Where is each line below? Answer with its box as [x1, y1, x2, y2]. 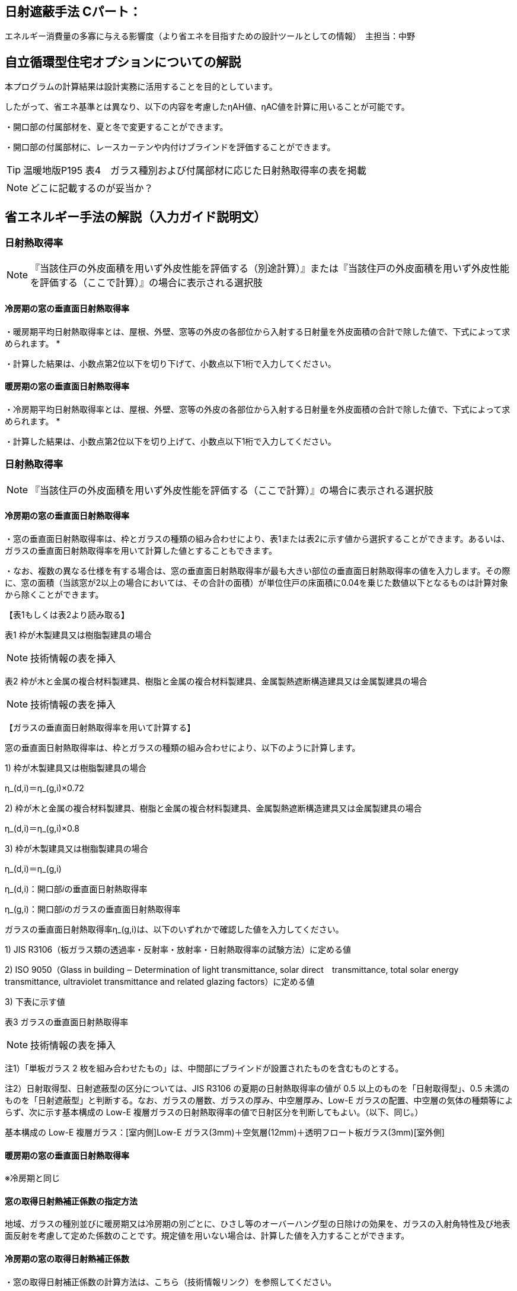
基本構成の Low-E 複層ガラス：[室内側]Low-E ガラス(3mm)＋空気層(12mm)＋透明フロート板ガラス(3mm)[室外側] [5, 1127, 445, 1137]
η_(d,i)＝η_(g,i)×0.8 [5, 823, 79, 833]
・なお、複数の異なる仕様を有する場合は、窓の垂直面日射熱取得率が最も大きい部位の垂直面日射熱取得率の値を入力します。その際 [5, 565, 510, 576]
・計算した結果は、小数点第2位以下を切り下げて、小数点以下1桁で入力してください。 [5, 358, 336, 369]
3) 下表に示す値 [5, 996, 65, 1007]
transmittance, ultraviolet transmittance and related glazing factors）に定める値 [5, 976, 315, 987]
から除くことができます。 [5, 589, 104, 599]
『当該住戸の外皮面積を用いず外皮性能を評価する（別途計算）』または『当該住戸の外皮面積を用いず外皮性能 [30, 262, 510, 275]
